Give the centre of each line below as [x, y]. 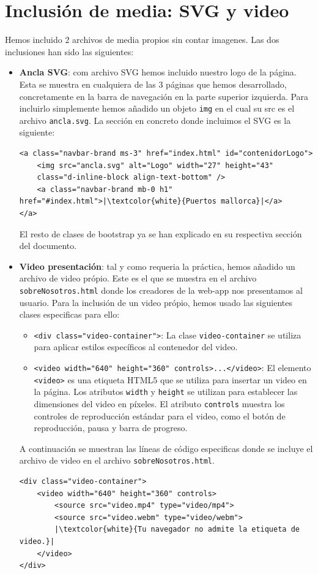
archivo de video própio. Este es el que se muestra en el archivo [138, 278]
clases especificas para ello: [69, 314]
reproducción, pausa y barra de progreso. [111, 428]
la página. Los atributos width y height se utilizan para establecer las [166, 392]
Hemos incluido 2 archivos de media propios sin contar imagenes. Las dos [142, 40]
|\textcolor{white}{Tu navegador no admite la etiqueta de [177, 530]
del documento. [48, 246]
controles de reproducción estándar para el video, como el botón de [160, 415]
